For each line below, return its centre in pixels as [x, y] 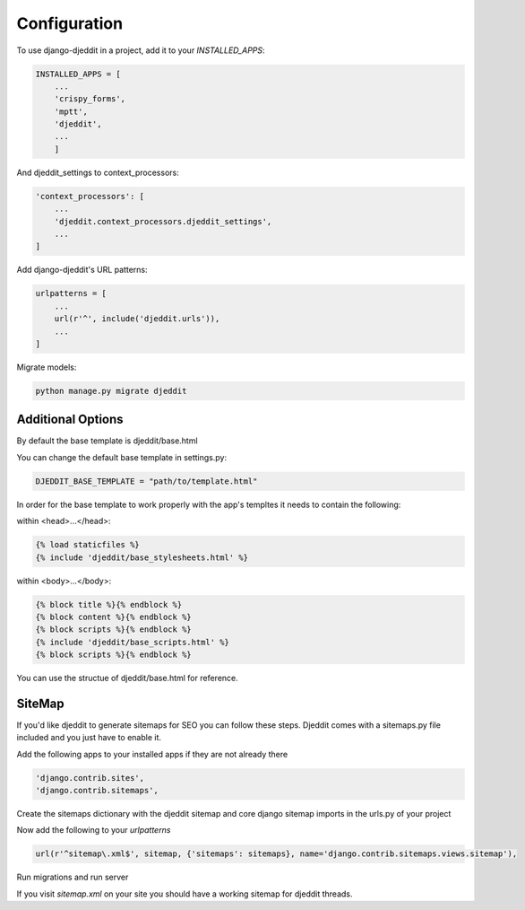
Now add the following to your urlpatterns [94, 830]
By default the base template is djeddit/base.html [107, 441]
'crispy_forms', [90, 99]
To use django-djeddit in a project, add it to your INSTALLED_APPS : [141, 50]
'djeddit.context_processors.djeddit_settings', [163, 221]
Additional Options [70, 420]
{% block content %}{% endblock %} [113, 617]
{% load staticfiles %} [88, 545]
